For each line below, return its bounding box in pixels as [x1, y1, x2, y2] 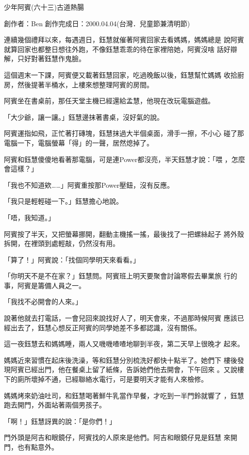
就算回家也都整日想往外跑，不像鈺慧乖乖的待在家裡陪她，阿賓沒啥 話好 [4, 44, 231, 54]
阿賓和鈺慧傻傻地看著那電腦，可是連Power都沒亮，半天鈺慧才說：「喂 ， [4, 154, 232, 164]
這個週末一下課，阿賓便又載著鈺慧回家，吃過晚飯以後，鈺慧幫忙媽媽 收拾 [4, 69, 237, 80]
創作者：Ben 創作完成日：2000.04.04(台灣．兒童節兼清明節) [4, 18, 190, 28]
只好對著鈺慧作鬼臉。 [17, 53, 85, 64]
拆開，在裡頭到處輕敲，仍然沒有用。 [4, 238, 119, 248]
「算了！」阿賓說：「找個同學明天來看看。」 [4, 254, 140, 264]
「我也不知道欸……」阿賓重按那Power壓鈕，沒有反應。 [4, 179, 174, 190]
